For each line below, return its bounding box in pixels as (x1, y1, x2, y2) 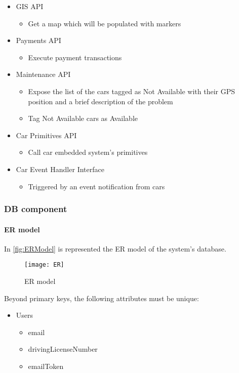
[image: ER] (24, 261, 64, 269)
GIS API (16, 1, 44, 11)
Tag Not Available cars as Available (28, 113, 138, 123)
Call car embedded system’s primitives (28, 147, 148, 157)
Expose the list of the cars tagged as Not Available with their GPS (28, 86, 235, 96)
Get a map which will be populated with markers (28, 18, 181, 28)
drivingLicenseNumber (28, 344, 98, 354)
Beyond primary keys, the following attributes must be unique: (4, 293, 199, 303)
